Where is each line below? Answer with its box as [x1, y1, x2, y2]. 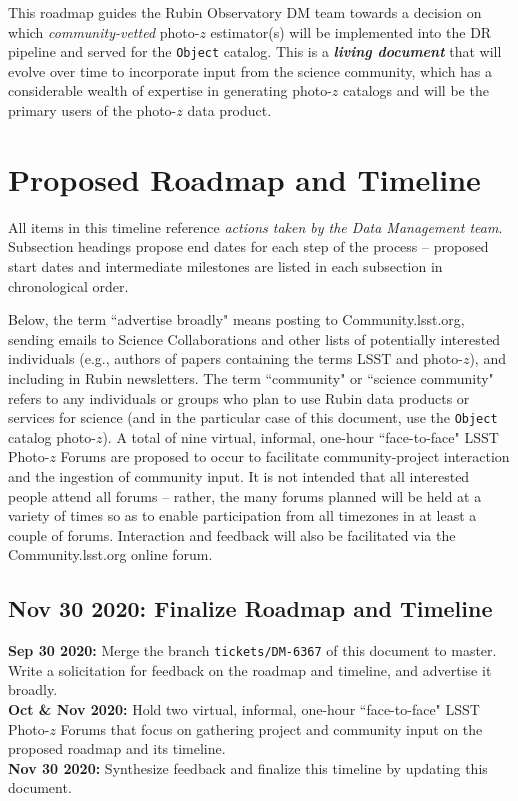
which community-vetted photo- [8, 21, 200, 42]
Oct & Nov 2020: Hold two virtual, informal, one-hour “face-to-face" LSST [8, 698, 480, 719]
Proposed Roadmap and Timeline [8, 158, 481, 199]
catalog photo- [8, 426, 96, 447]
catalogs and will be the [343, 80, 489, 101]
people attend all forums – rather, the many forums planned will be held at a [8, 485, 482, 506]
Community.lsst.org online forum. [8, 544, 213, 565]
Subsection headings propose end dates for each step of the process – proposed [8, 236, 489, 257]
